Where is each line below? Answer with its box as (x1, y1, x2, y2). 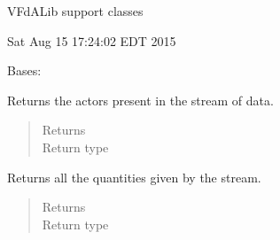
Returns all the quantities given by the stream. (7, 167, 261, 186)
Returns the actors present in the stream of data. (7, 90, 274, 109)
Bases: (7, 61, 42, 80)
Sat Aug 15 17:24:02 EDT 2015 (7, 31, 176, 50)
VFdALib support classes (7, 2, 144, 19)
